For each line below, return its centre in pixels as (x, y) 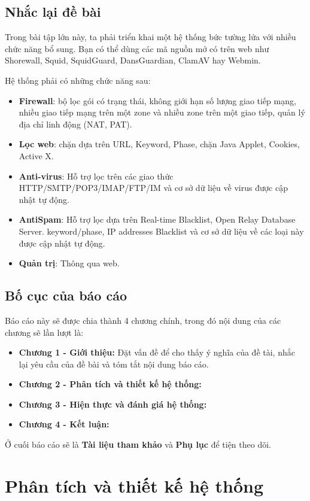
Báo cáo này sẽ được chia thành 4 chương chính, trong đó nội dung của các (143, 320)
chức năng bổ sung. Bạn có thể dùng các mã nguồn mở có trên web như (137, 48)
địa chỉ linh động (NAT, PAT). (75, 124)
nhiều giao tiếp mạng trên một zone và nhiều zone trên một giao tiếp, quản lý (162, 112)
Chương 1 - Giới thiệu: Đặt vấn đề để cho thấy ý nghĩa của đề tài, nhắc (157, 352)
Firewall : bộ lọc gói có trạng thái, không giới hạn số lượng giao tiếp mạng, (157, 100)
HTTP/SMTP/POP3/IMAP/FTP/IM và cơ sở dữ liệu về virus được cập (153, 188)
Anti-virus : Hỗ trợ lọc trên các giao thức (96, 176)
